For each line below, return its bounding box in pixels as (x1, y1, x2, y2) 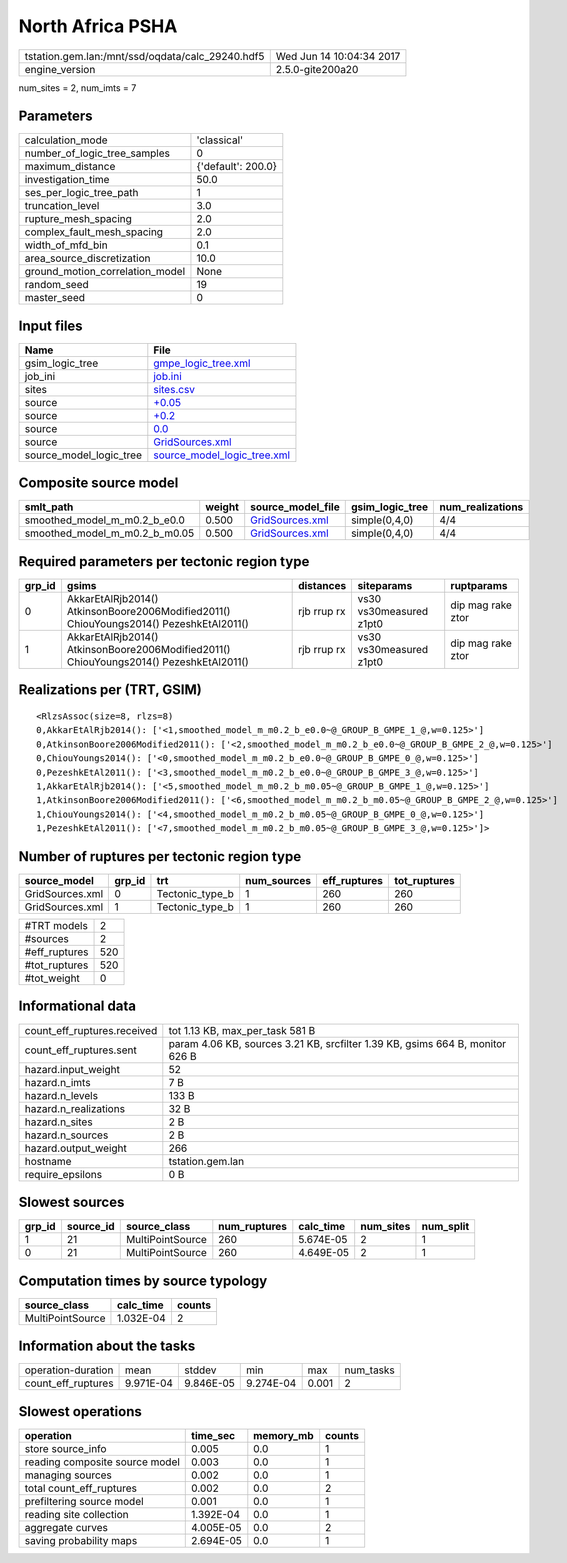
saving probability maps (24, 1533, 138, 1547)
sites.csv (153, 382, 195, 396)
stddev (184, 1363, 217, 1377)
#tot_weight (24, 971, 80, 985)
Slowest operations (18, 1403, 142, 1420)
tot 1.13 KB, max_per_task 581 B (168, 1023, 316, 1037)
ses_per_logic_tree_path (24, 186, 139, 200)
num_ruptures (218, 1220, 288, 1234)
